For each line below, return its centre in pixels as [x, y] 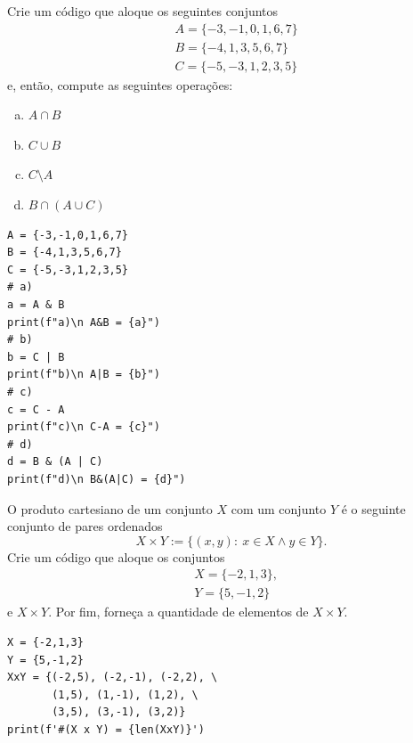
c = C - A [36, 409]
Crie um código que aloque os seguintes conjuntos [143, 11]
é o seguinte [373, 508]
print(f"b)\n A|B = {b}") [84, 375]
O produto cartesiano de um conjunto [110, 508]
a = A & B [36, 305]
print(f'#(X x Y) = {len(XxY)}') [106, 729]
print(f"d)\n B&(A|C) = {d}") [97, 479]
